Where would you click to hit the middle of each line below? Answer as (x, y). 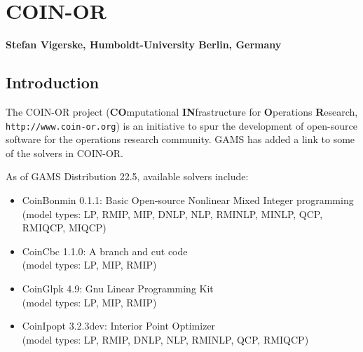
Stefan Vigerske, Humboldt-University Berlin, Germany (144, 45)
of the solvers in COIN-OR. (64, 153)
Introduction (53, 82)
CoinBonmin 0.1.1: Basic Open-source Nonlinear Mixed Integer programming (188, 199)
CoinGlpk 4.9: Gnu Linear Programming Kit (118, 288)
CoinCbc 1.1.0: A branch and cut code (105, 251)
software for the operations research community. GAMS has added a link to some (180, 139)
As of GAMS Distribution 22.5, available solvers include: (127, 176)
